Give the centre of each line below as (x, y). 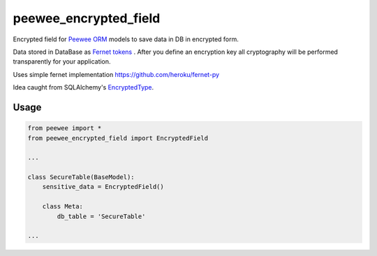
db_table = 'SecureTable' (101, 216)
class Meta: (63, 207)
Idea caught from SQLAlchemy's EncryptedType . (83, 87)
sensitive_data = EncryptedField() (103, 187)
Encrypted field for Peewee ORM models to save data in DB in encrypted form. (126, 39)
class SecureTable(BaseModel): (81, 177)
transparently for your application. (62, 62)
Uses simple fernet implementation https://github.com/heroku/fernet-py (116, 74)
